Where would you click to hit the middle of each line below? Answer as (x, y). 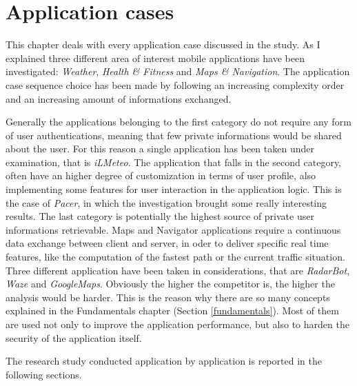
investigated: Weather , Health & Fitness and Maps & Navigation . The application (178, 71)
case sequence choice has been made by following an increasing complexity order (175, 84)
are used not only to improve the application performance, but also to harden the (177, 324)
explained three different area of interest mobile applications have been (155, 58)
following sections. (44, 374)
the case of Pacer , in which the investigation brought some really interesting (166, 202)
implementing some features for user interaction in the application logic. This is (174, 189)
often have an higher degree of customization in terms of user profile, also (161, 175)
